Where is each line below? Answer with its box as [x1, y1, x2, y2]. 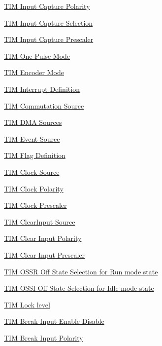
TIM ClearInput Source [4, 216, 75, 227]
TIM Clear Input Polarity [4, 233, 82, 243]
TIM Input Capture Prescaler [4, 34, 94, 44]
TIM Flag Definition [4, 150, 65, 160]
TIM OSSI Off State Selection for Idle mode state [4, 283, 154, 293]
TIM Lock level [4, 299, 50, 309]
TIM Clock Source [4, 166, 60, 177]
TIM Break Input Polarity [4, 332, 83, 343]
